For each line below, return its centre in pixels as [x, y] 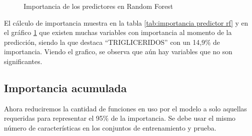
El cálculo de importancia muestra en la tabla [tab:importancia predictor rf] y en [126, 22]
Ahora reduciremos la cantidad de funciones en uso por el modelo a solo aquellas [126, 108]
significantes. [23, 61]
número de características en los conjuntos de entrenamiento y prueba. [110, 127]
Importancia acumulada [65, 87]
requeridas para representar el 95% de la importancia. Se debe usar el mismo [120, 118]
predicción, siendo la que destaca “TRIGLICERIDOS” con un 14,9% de [112, 42]
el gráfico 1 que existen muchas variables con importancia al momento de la [118, 32]
